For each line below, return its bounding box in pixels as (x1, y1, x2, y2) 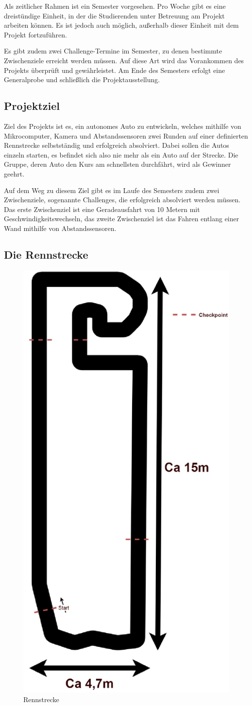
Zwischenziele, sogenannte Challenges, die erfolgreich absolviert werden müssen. (4, 194, 241, 205)
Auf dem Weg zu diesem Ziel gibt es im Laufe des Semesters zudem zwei (4, 185, 219, 195)
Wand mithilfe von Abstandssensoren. (4, 223, 117, 233)
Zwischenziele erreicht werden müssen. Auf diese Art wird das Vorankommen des (4, 55, 244, 65)
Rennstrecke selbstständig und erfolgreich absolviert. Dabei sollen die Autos (4, 140, 229, 150)
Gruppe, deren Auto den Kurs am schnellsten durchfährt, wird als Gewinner (4, 159, 231, 169)
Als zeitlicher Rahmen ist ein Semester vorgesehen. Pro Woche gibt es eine (4, 1, 226, 11)
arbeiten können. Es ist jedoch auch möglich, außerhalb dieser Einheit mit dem (4, 20, 239, 30)
